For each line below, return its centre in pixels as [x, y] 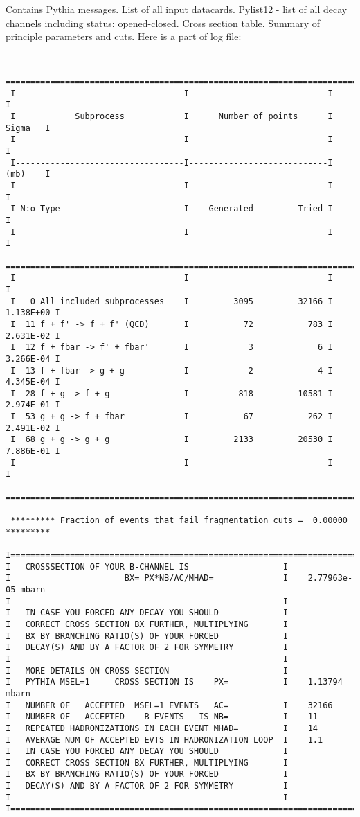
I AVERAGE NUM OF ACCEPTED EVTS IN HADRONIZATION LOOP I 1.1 [164, 740]
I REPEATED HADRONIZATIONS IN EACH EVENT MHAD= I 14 [162, 728]
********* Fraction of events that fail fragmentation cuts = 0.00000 [179, 521]
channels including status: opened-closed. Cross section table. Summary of [163, 23]
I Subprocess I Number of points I [172, 117]
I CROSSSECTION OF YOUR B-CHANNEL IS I [147, 566]
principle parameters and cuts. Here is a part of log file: [124, 36]
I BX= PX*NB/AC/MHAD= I [147, 578]
